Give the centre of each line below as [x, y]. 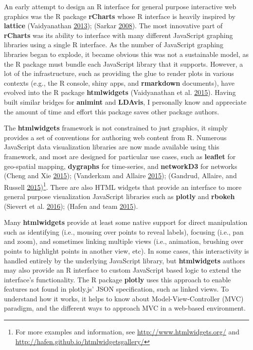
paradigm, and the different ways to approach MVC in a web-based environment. [125, 308]
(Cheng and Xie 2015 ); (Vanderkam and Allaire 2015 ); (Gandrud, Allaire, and [120, 175]
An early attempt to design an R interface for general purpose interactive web [120, 6]
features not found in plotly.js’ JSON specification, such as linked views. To [116, 289]
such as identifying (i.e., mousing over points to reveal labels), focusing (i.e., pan [124, 231]
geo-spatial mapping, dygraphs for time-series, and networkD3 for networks [121, 166]
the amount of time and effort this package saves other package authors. [112, 111]
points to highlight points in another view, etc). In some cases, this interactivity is [126, 250]
